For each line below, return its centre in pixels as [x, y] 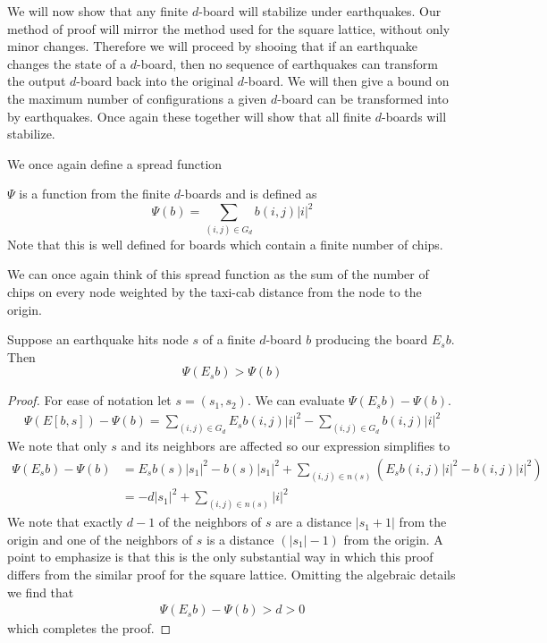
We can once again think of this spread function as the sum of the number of [218, 274]
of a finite [229, 339]
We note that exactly [65, 522]
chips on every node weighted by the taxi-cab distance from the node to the [215, 291]
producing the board [371, 339]
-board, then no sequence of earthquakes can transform [287, 63]
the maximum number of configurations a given [137, 98]
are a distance [314, 522]
